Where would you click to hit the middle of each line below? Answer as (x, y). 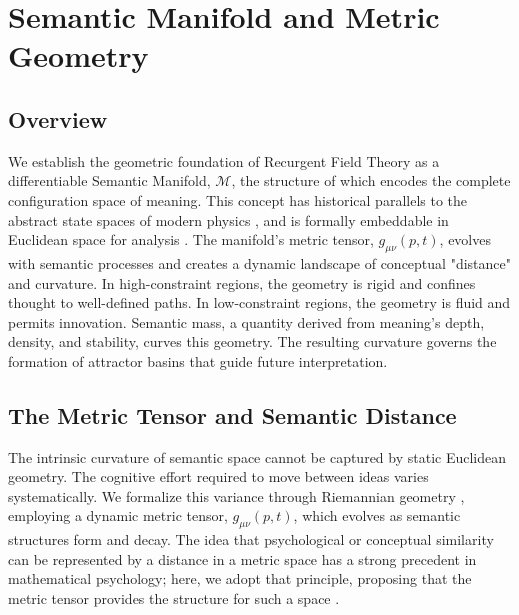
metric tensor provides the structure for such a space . (174, 598)
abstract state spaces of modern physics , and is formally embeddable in (228, 219)
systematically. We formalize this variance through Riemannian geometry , (236, 495)
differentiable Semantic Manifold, (109, 180)
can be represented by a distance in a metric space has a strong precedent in (242, 558)
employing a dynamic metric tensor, (118, 515)
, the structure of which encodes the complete (371, 180)
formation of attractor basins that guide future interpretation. (198, 360)
